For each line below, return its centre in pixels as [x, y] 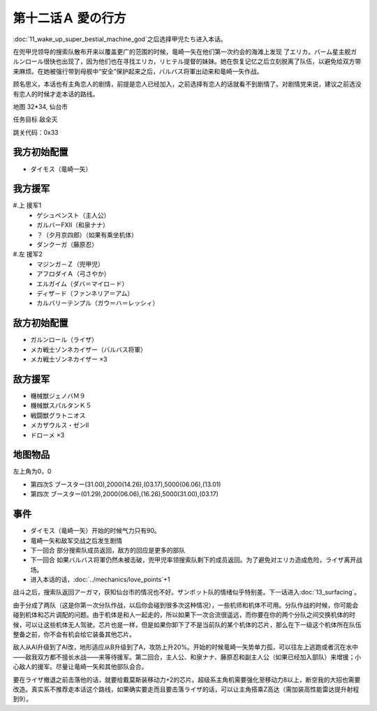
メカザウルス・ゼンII [60, 425]
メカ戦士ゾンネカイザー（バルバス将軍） [88, 350]
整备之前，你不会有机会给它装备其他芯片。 [74, 634]
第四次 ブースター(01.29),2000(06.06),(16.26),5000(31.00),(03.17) [125, 494]
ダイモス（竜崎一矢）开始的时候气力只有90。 [95, 531]
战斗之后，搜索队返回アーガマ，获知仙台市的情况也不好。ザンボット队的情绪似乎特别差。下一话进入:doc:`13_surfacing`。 [187, 592]
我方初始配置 [40, 152]
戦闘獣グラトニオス [58, 415]
